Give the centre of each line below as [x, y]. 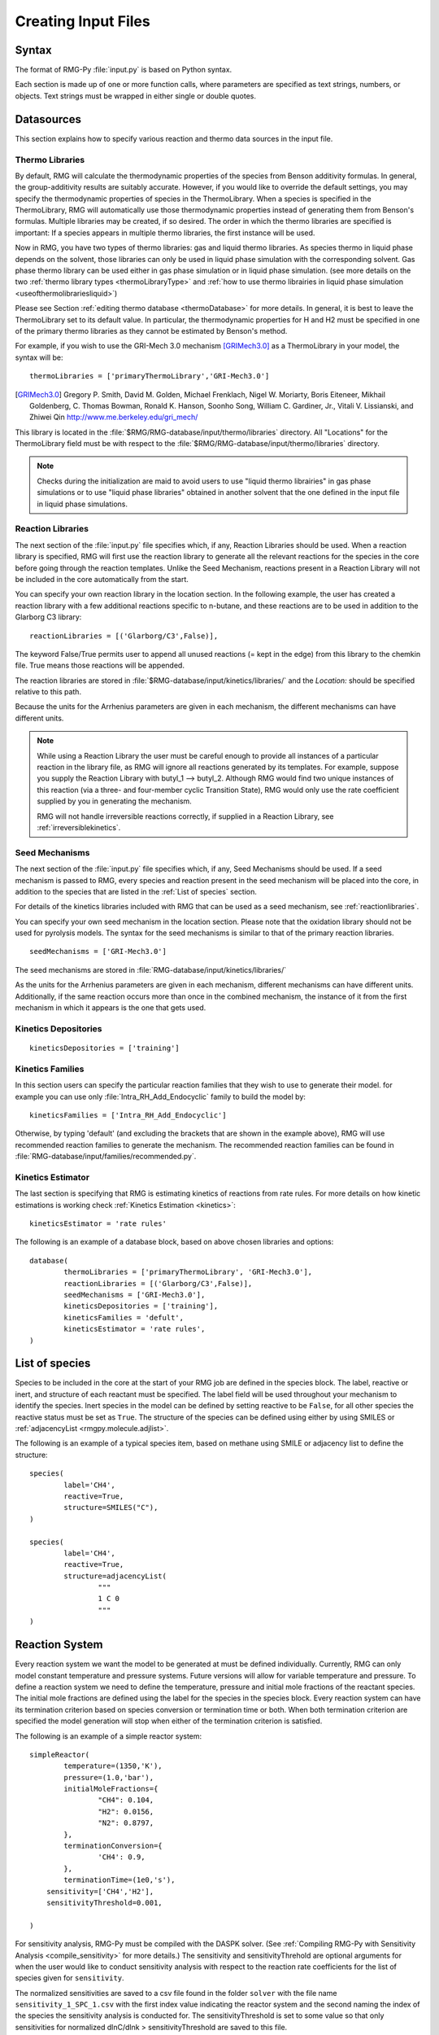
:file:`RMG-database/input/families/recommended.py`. [106, 1157]
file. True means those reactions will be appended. [100, 665]
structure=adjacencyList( [115, 1576]
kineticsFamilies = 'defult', [124, 1317]
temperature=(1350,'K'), [113, 1766]
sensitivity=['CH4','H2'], [100, 1891]
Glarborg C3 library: [48, 617]
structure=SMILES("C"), [111, 1508]
